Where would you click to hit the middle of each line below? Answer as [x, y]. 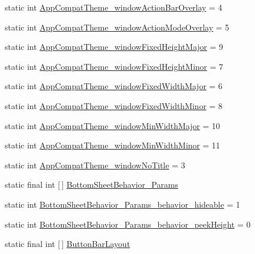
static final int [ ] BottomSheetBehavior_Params [91, 184]
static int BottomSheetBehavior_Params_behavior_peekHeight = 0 [128, 224]
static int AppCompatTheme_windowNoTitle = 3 [95, 165]
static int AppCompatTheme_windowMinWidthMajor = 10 [113, 125]
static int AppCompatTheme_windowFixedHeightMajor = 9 [114, 47]
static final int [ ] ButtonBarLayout [67, 244]
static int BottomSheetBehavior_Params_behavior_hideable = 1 [123, 204]
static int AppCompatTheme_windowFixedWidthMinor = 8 [114, 105]
